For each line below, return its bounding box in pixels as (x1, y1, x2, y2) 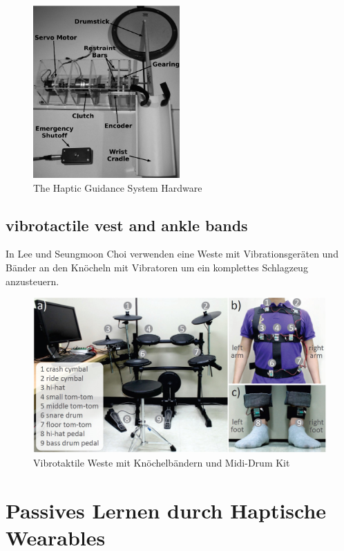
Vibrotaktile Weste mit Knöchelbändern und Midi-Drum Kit (33, 455, 290, 469)
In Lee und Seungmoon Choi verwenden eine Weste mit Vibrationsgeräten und (6, 246, 338, 261)
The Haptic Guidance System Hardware (33, 180, 202, 195)
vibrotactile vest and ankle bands (6, 214, 248, 235)
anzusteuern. (6, 273, 59, 288)
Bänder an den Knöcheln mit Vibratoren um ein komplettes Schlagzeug (6, 260, 308, 275)
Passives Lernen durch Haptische (6, 496, 327, 524)
